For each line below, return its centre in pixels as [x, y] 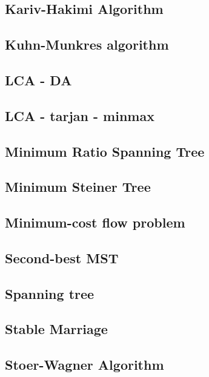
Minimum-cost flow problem [95, 222]
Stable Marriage [56, 329]
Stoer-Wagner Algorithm [85, 365]
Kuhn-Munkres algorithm [87, 44]
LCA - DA [38, 80]
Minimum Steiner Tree [78, 187]
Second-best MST [62, 257]
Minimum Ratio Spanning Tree [105, 151]
